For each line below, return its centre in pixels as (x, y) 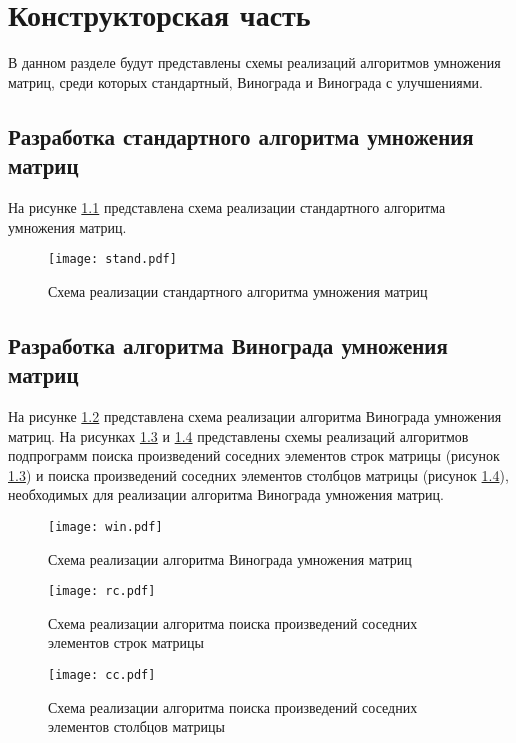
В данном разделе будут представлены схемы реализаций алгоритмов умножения (254, 62)
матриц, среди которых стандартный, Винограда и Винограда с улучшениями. (245, 81)
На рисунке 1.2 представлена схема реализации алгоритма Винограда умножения (255, 415)
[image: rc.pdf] (102, 591)
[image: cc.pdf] (102, 675)
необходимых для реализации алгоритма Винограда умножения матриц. (226, 494)
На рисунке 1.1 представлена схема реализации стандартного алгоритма (227, 206)
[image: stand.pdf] (112, 259)
